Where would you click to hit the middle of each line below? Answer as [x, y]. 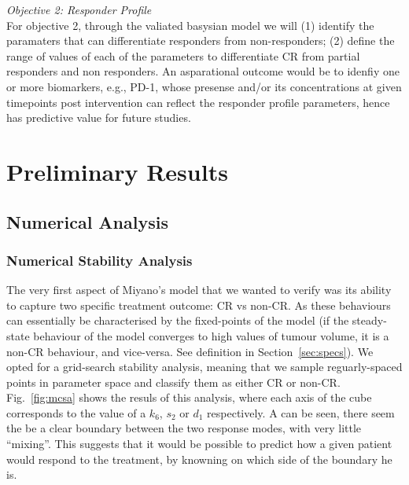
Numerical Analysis [87, 221]
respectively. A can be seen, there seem [301, 412]
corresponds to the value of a [76, 412]
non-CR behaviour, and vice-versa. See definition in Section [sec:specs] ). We [190, 351]
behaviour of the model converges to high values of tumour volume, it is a [211, 335]
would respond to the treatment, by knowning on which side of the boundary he [199, 459]
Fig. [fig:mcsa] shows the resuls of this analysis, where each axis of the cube [189, 397]
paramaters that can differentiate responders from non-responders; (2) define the [201, 40]
